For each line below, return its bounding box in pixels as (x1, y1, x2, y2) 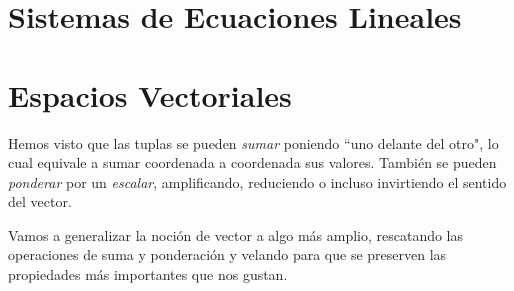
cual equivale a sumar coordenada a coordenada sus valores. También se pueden (8, 152, 497, 173)
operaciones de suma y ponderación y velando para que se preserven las (8, 244, 447, 265)
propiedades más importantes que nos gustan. (8, 264, 288, 285)
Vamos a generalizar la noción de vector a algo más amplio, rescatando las (8, 224, 464, 245)
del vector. (8, 191, 72, 212)
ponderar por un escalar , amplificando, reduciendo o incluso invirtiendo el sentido (8, 171, 507, 192)
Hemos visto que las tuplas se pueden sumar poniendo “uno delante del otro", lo (8, 132, 499, 153)
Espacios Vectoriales (8, 74, 292, 115)
